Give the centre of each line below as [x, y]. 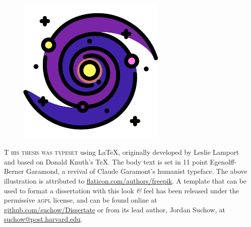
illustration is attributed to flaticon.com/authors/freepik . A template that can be [125, 180]
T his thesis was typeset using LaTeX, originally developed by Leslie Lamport [122, 152]
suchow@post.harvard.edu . [43, 219]
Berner [14, 171]
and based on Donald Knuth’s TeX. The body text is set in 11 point [106, 161]
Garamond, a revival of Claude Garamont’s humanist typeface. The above [137, 171]
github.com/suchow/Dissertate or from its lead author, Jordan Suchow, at [115, 209]
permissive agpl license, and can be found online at [81, 200]
